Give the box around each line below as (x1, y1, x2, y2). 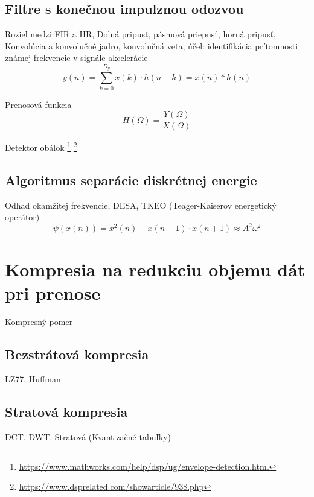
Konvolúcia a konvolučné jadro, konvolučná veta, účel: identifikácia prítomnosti (5, 39, 298, 52)
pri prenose (5, 280, 101, 305)
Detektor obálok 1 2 (5, 139, 77, 153)
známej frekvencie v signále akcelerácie (5, 51, 148, 64)
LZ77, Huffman (5, 373, 61, 385)
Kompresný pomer (5, 315, 73, 328)
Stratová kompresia (5, 402, 128, 421)
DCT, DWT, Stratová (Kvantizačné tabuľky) (5, 431, 171, 443)
